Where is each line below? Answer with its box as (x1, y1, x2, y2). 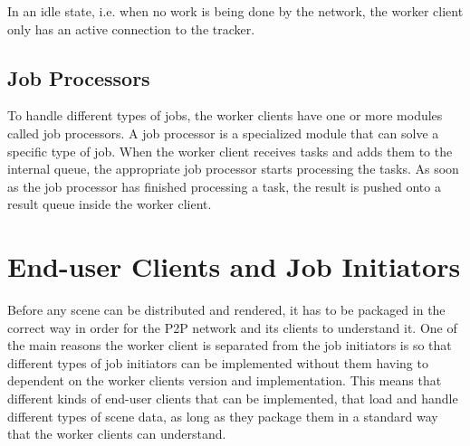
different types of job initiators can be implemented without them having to (7, 353, 428, 372)
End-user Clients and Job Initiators (7, 248, 461, 285)
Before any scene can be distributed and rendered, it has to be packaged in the (7, 300, 446, 319)
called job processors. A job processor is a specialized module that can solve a (7, 123, 439, 142)
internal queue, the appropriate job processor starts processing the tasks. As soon (7, 159, 459, 178)
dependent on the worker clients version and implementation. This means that (7, 371, 442, 390)
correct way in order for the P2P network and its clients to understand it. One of (7, 318, 457, 337)
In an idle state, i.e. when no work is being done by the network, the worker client (7, 2, 464, 20)
